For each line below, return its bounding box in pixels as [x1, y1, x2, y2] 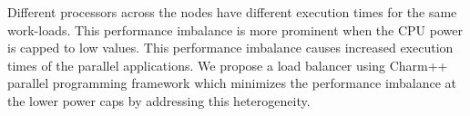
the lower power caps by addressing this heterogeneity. [7, 91, 311, 110]
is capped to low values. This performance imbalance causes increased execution [7, 38, 454, 57]
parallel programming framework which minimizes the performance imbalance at [7, 73, 457, 92]
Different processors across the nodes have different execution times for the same [7, 3, 457, 21]
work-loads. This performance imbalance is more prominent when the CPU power [7, 20, 463, 39]
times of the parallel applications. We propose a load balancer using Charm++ [7, 55, 448, 74]
